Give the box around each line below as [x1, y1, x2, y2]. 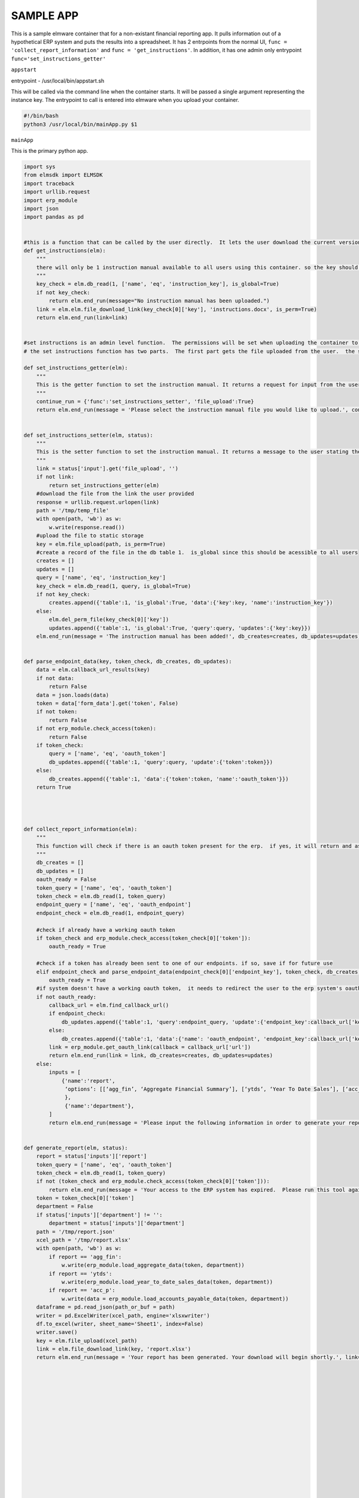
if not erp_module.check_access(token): [36, 725, 157, 732]
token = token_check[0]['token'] [36, 1195, 135, 1201]
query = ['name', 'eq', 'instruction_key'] [36, 574, 166, 581]
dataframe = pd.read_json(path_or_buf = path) [36, 1304, 176, 1310]
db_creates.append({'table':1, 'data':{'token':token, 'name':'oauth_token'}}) [48, 775, 289, 782]
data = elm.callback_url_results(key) [36, 666, 150, 674]
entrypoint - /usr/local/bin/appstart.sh [11, 77, 105, 84]
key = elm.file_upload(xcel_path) [36, 1337, 138, 1344]
